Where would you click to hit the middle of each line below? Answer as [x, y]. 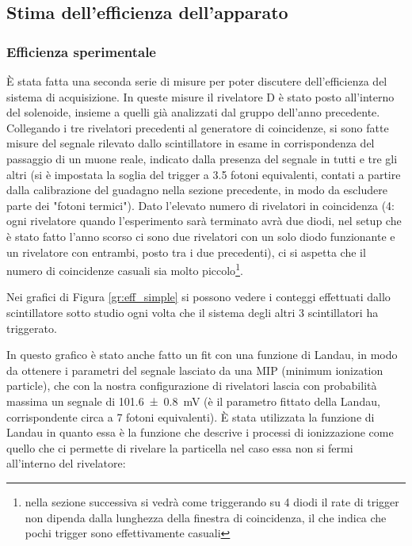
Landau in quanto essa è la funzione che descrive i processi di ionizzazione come [200, 432]
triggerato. [32, 328]
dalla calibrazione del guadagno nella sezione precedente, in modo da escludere [197, 190]
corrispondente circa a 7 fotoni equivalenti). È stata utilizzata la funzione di [191, 416]
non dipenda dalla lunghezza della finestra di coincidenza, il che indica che [206, 517]
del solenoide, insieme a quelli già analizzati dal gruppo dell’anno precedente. [193, 112]
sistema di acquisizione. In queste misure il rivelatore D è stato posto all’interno [200, 96]
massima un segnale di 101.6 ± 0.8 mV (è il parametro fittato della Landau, [193, 401]
